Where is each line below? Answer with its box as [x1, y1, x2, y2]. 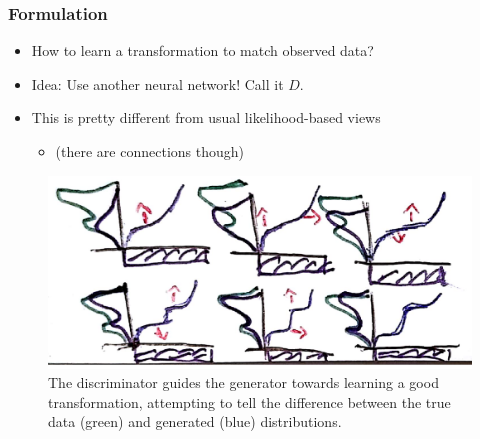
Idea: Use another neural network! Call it [31, 73, 284, 94]
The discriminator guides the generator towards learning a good [48, 372, 439, 393]
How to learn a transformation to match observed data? [31, 40, 374, 61]
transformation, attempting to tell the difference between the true [48, 391, 451, 412]
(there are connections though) [55, 141, 244, 161]
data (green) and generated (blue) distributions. [48, 411, 342, 432]
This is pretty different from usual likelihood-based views [31, 107, 381, 128]
